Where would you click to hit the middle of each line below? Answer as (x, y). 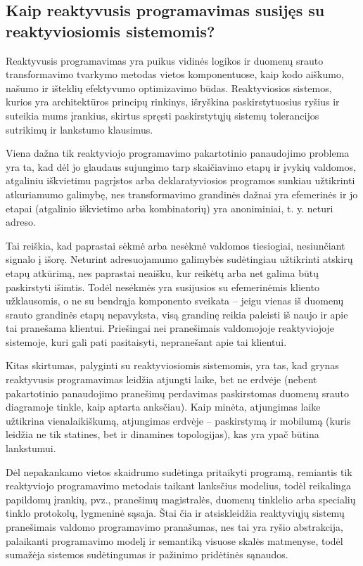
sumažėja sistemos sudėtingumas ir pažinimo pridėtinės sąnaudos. (147, 554)
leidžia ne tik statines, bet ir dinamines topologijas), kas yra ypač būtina (163, 434)
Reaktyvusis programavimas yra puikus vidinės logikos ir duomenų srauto (165, 60)
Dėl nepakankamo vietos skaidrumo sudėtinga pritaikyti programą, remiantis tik (179, 471)
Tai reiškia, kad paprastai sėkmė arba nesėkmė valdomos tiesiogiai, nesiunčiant (176, 245)
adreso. (21, 222)
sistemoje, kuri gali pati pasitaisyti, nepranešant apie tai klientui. (146, 341)
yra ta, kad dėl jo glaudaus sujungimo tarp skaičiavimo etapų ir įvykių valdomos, (181, 166)
